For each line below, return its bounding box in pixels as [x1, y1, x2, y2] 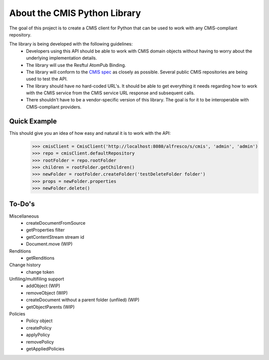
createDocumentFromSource [26, 220, 86, 226]
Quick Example [9, 117, 57, 125]
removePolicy [26, 339, 54, 345]
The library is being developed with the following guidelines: [9, 41, 133, 47]
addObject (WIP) [26, 283, 61, 289]
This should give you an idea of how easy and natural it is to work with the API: [9, 130, 171, 136]
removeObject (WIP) [26, 290, 68, 296]
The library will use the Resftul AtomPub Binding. [26, 62, 127, 68]
